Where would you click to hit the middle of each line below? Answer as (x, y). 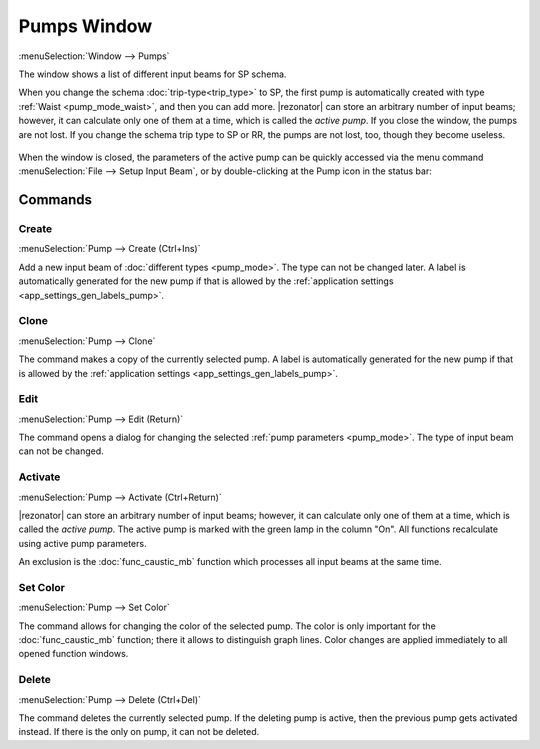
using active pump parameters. (82, 543)
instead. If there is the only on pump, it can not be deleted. (139, 732)
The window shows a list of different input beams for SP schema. (152, 74)
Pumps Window (85, 26)
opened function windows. (73, 654)
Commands (55, 200)
